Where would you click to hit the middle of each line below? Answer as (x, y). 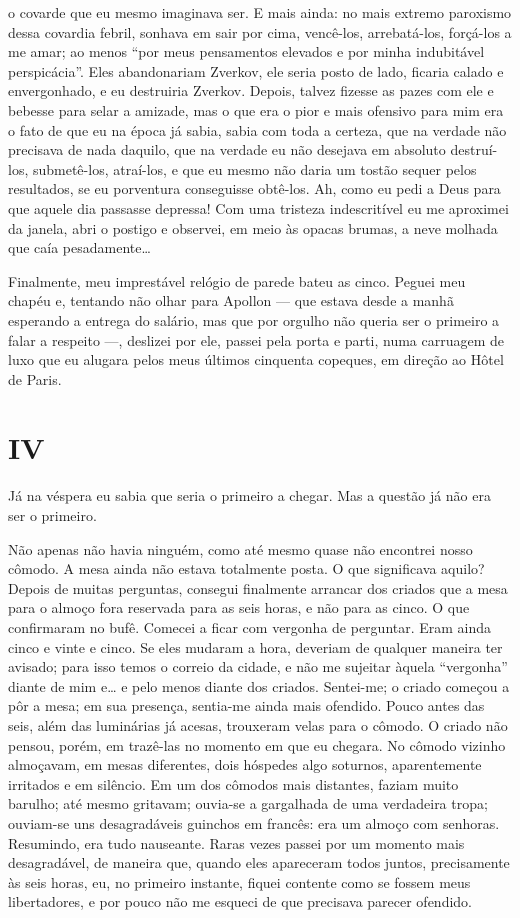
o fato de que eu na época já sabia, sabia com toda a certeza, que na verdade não (257, 129)
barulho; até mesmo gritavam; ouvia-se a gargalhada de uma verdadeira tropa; (248, 803)
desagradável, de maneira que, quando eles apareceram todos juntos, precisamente (259, 862)
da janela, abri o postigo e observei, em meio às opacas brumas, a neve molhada (253, 227)
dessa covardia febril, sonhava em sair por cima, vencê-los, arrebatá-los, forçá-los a (260, 31)
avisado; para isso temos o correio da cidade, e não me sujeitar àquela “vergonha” (258, 666)
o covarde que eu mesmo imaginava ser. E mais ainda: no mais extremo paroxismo (260, 12)
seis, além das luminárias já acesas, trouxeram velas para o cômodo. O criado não (258, 724)
